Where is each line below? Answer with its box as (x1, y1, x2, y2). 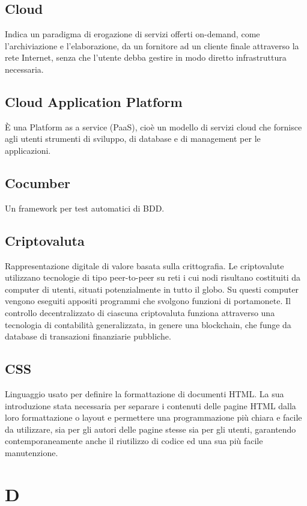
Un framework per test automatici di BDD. (5, 201, 165, 214)
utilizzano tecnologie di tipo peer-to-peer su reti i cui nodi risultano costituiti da (5, 271, 300, 284)
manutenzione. (5, 446, 58, 459)
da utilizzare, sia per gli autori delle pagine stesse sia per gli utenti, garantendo (5, 422, 296, 435)
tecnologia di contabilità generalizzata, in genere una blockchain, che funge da (5, 318, 291, 331)
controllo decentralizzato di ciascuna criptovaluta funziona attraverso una (5, 306, 275, 319)
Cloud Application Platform (5, 92, 183, 111)
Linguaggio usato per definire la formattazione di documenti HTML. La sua (5, 387, 284, 400)
